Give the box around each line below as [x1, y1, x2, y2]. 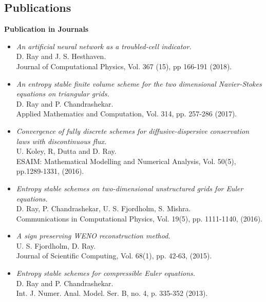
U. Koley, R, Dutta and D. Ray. [16, 146, 117, 156]
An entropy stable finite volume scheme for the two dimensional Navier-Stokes [16, 78, 262, 89]
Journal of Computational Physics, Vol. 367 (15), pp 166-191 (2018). [16, 61, 232, 71]
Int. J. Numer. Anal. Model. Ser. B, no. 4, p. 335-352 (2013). [16, 288, 208, 298]
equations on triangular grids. [16, 88, 109, 99]
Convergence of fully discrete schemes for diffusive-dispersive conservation [16, 125, 250, 136]
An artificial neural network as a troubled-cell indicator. [16, 41, 192, 51]
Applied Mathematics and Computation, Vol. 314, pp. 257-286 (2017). [16, 108, 237, 119]
